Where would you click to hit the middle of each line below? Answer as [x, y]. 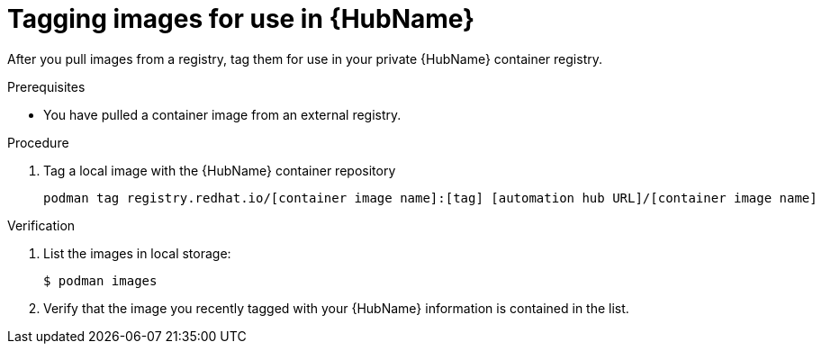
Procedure [38, 142]
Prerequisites [46, 86]
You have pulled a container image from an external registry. [222, 114]
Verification [41, 225]
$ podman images [100, 280]
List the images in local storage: [137, 253]
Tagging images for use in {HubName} [241, 19]
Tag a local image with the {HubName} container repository [220, 170]
